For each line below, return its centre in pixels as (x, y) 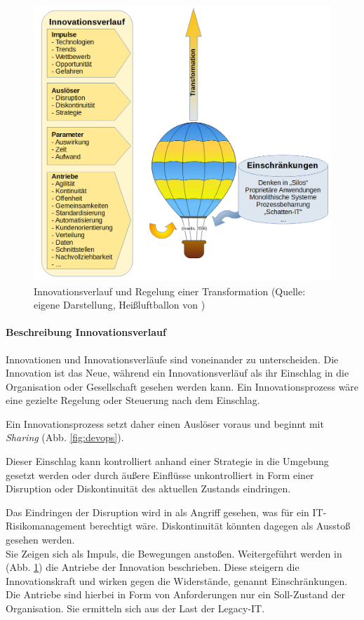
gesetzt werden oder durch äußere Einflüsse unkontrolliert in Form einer (160, 474)
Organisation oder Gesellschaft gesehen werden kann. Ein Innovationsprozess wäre (182, 386)
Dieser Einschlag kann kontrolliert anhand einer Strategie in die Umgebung (167, 461)
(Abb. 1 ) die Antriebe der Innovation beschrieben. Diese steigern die (153, 567)
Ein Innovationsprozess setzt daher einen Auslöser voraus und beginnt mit (165, 423)
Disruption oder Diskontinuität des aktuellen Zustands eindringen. (148, 488)
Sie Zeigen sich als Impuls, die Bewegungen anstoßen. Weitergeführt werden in (174, 553)
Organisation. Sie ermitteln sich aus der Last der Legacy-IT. (135, 608)
